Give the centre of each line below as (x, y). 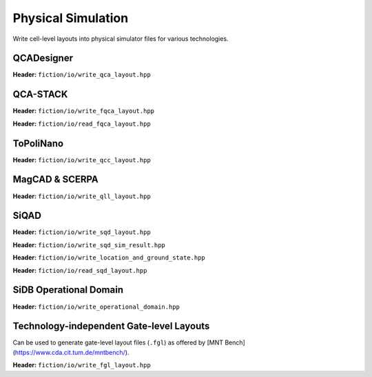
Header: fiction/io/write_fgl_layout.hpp (82, 365)
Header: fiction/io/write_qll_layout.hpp (82, 196)
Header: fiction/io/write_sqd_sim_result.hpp (89, 244)
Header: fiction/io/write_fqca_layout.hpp (84, 111)
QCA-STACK (40, 94)
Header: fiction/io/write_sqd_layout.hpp (82, 232)
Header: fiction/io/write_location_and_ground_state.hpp (109, 258)
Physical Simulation (71, 18)
